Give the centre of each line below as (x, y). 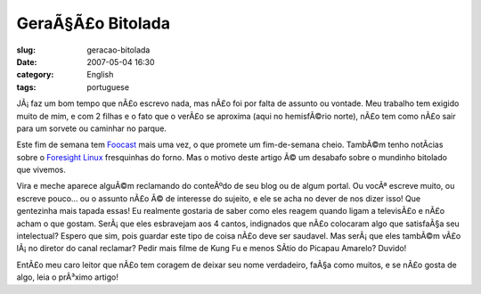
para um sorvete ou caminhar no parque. (91, 128)
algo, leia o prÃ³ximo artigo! (68, 277)
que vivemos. (41, 170)
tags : (26, 87)
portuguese (108, 87)
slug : (26, 50)
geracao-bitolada (118, 50)
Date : (27, 61)
